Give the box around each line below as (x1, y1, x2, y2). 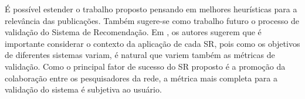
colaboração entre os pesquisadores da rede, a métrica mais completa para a (5, 71, 277, 84)
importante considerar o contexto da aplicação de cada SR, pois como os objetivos (5, 37, 300, 49)
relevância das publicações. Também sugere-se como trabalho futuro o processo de (5, 14, 299, 26)
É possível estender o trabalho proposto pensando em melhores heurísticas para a (5, 3, 297, 15)
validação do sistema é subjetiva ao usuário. (5, 83, 162, 95)
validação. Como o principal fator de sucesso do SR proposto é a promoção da (5, 60, 286, 72)
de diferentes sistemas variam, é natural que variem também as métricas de (5, 49, 275, 61)
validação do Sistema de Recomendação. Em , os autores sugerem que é (5, 26, 262, 38)
